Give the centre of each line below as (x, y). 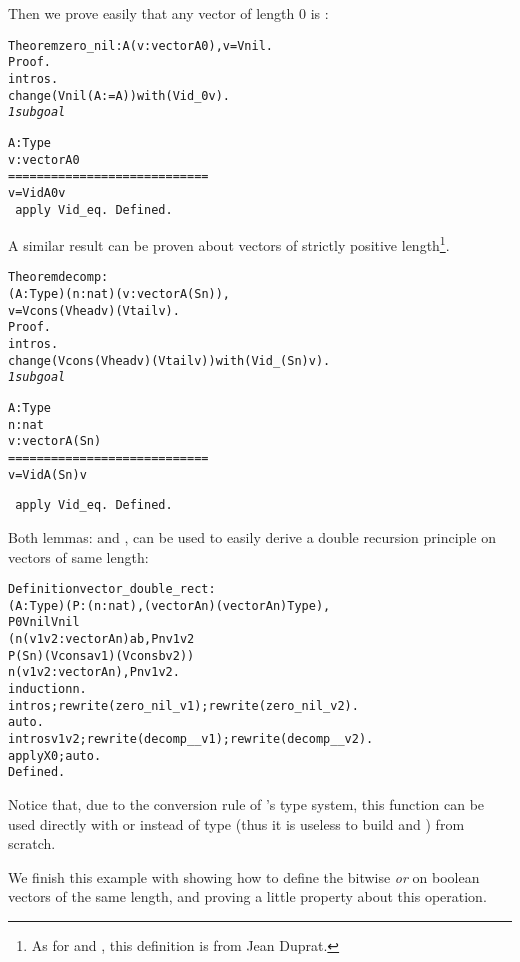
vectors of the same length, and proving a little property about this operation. (247, 896)
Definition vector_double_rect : (112, 589)
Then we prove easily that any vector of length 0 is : (168, 13)
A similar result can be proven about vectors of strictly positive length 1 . (229, 243)
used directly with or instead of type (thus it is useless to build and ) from (236, 823)
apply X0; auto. (55, 755)
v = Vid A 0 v (37, 192)
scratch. (32, 843)
